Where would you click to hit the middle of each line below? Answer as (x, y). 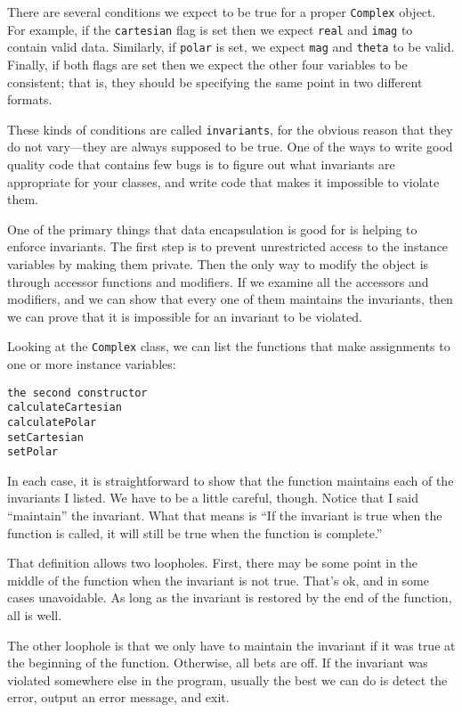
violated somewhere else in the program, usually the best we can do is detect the (227, 679)
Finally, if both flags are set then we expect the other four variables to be (207, 64)
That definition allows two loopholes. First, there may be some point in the (213, 563)
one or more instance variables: (92, 364)
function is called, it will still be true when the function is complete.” (195, 532)
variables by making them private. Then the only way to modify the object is (218, 263)
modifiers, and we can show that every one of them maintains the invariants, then (230, 299)
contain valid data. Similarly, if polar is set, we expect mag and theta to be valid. (231, 47)
